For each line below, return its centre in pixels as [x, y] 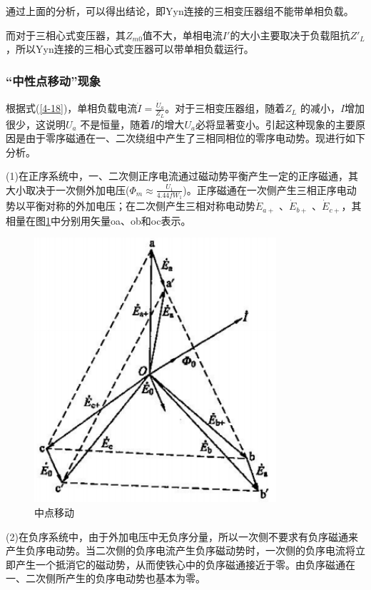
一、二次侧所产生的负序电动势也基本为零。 [106, 578]
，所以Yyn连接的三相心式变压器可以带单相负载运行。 [130, 49]
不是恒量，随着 [115, 124]
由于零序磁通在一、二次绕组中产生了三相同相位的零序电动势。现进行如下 [195, 138]
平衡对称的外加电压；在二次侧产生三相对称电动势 [140, 206]
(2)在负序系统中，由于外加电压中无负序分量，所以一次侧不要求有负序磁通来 [182, 536]
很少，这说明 [36, 124]
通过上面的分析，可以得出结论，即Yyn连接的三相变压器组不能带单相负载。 [180, 11]
